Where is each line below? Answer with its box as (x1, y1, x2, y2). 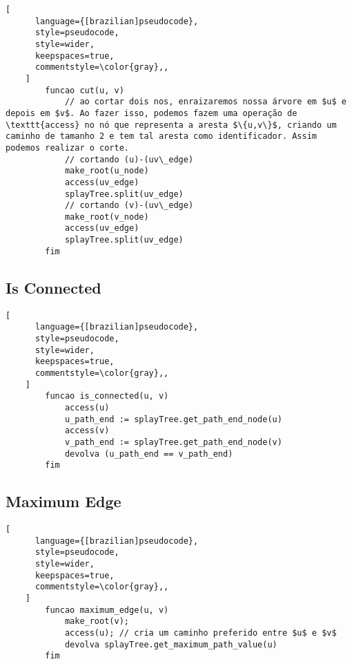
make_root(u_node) (64, 166, 149, 176)
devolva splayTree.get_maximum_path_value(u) (64, 639, 277, 649)
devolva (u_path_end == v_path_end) (64, 448, 233, 459)
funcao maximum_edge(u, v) (45, 605, 169, 615)
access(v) (64, 426, 110, 436)
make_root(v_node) (64, 211, 149, 222)
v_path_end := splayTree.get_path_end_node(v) (64, 437, 282, 447)
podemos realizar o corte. (6, 142, 129, 153)
